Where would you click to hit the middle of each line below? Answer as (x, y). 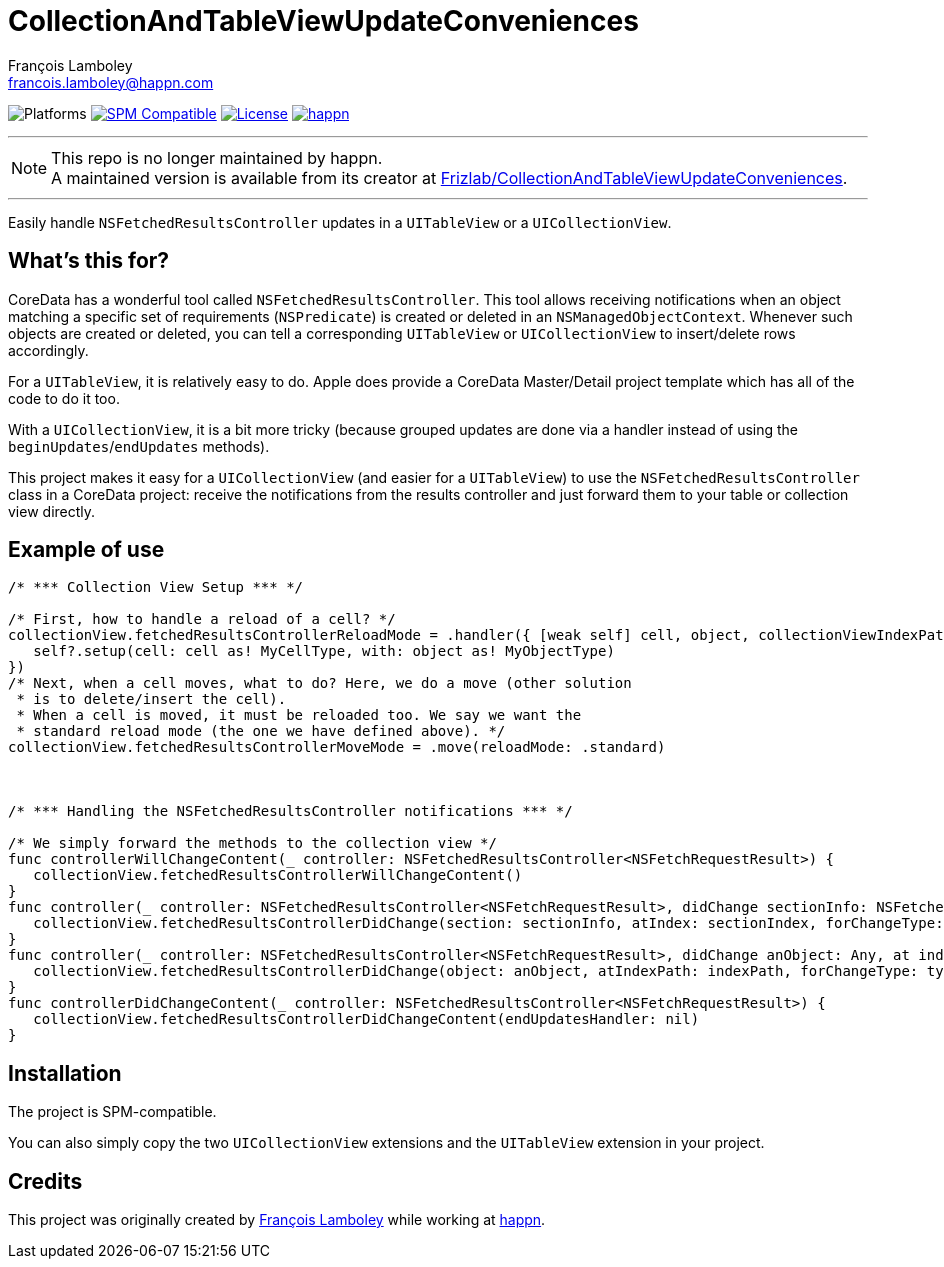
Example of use (86, 550)
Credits (45, 1181)
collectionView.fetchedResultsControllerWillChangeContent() (278, 875)
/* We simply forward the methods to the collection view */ (252, 843)
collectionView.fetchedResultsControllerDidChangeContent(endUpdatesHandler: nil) (366, 1019)
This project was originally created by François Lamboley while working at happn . (277, 1220)
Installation (65, 1073)
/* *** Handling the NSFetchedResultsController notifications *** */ (290, 811)
